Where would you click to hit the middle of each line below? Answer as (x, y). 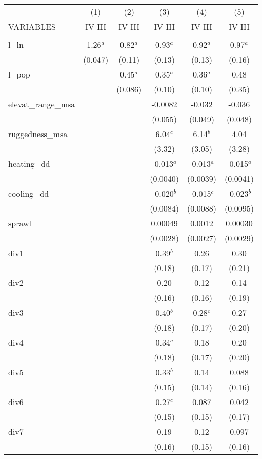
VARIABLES (32, 26)
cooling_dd (29, 193)
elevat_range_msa (42, 104)
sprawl (20, 223)
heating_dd (29, 164)
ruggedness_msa (38, 134)
